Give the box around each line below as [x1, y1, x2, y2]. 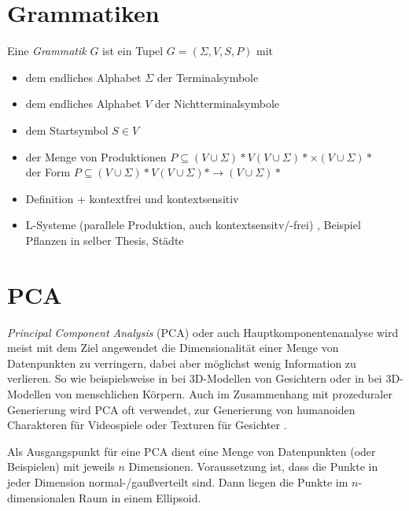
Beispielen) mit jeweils [7, 458, 115, 475]
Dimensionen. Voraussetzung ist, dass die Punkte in [128, 458, 378, 475]
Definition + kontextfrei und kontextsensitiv [25, 190, 239, 206]
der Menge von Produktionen [25, 148, 167, 165]
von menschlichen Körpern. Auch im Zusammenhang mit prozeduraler [54, 385, 392, 402]
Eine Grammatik [7, 43, 87, 59]
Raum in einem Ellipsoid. [79, 489, 201, 505]
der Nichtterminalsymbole [154, 95, 280, 112]
